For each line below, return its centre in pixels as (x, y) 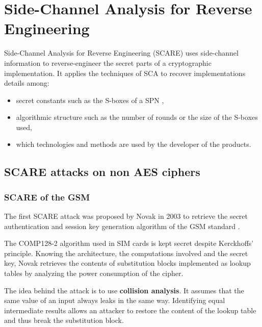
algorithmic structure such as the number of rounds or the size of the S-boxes (137, 117)
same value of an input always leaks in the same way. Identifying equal (115, 300)
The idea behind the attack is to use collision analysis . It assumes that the (124, 290)
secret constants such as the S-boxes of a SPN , (90, 100)
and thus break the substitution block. (64, 320)
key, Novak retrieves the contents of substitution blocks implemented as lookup (127, 263)
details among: (27, 83)
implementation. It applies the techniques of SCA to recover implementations (125, 73)
